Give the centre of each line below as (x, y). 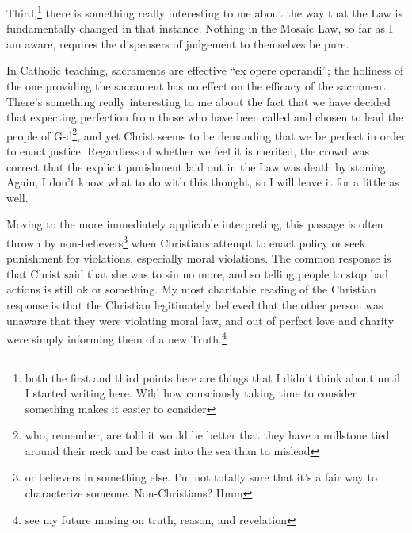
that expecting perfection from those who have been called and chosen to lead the (205, 117)
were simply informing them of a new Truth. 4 (116, 337)
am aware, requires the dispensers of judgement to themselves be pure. (178, 43)
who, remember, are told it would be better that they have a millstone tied (207, 435)
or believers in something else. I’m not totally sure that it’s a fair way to (201, 477)
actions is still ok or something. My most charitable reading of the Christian (191, 289)
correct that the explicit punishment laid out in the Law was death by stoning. (198, 166)
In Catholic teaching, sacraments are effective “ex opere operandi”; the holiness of (205, 70)
